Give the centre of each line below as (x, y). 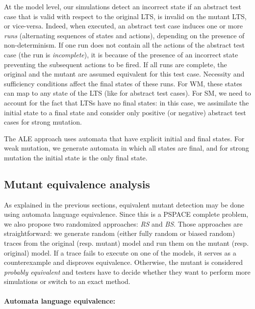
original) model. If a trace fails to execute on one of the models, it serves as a (120, 252)
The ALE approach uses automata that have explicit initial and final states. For (124, 138)
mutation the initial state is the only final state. (76, 157)
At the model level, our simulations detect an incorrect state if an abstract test (123, 6)
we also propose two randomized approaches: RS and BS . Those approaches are (123, 223)
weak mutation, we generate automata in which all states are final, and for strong (127, 148)
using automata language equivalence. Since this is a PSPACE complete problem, (126, 214)
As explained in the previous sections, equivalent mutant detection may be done (124, 204)
